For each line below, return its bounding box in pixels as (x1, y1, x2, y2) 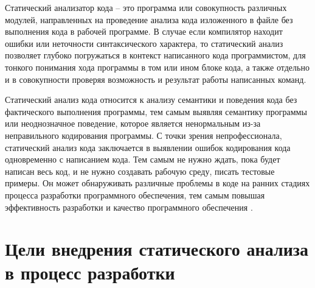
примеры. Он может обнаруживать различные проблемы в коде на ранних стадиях (5, 177, 310, 189)
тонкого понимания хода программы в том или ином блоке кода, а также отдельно (5, 60, 310, 73)
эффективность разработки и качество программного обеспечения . (5, 200, 253, 213)
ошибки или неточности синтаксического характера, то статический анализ (5, 37, 283, 49)
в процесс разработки (5, 260, 175, 285)
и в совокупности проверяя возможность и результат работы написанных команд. (5, 72, 306, 85)
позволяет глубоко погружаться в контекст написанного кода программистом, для (5, 49, 306, 61)
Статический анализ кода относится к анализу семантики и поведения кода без (5, 93, 297, 106)
